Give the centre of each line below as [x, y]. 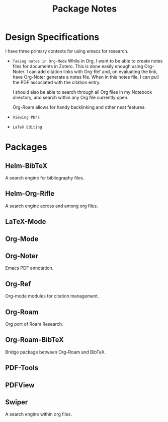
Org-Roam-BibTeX [35, 340]
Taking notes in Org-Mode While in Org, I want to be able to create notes [88, 61]
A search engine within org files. [38, 414]
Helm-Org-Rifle [30, 194]
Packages [26, 147]
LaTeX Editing [27, 127]
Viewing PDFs [26, 117]
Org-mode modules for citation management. [52, 296]
